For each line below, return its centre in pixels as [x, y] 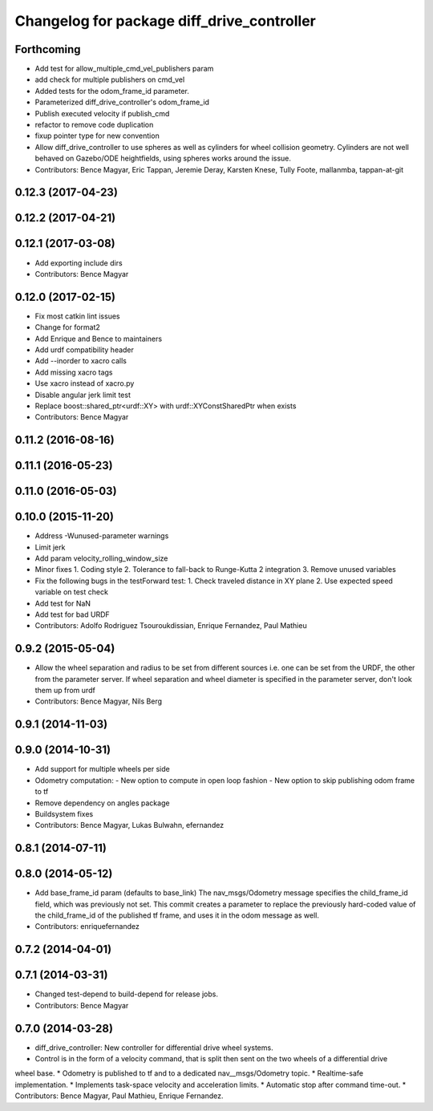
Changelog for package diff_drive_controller [166, 21]
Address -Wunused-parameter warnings [102, 536]
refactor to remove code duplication [94, 125]
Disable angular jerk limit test [83, 395]
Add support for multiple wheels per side [102, 769]
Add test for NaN [63, 603]
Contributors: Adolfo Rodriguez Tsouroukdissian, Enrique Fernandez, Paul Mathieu [171, 626]
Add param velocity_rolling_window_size [101, 558]
